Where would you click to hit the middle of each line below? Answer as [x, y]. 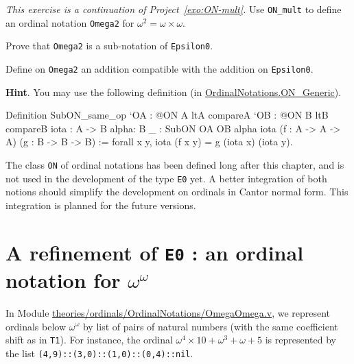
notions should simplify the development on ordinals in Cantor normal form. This [177, 192]
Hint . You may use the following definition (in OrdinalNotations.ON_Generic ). [174, 92]
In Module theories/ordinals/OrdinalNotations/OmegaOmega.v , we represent [168, 312]
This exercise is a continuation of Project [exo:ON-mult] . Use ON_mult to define [174, 9]
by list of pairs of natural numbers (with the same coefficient [210, 326]
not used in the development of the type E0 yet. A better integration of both [166, 178]
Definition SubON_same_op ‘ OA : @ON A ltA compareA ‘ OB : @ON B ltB [167, 115]
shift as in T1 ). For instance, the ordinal [89, 340]
